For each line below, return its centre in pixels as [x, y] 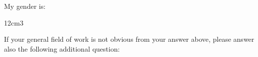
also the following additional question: [62, 48]
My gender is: [25, 6]
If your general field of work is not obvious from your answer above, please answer [129, 39]
